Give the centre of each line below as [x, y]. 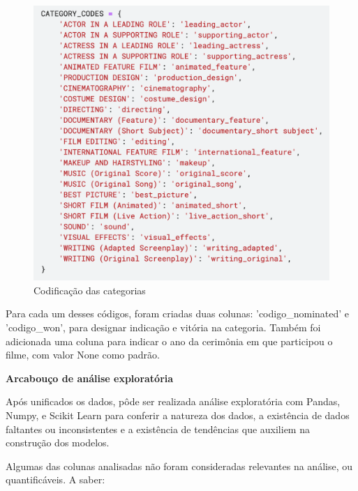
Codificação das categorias [90, 290]
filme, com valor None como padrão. [83, 355]
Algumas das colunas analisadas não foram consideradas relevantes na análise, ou [179, 466]
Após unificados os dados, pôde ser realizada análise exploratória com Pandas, [173, 401]
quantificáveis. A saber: [55, 479]
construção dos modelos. [58, 443]
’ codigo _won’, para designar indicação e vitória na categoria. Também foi [163, 327]
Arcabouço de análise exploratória [90, 378]
